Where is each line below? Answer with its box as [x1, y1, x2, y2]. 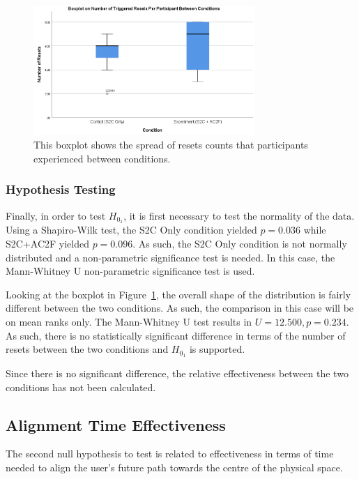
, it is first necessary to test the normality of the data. [123, 208, 355, 222]
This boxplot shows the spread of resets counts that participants [33, 137, 308, 152]
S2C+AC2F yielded [6, 236, 89, 250]
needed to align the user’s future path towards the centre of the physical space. [6, 459, 343, 474]
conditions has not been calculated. [6, 379, 156, 394]
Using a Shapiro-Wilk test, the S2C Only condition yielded [6, 222, 257, 237]
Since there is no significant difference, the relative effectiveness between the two [6, 366, 349, 380]
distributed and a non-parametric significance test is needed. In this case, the [6, 250, 335, 264]
